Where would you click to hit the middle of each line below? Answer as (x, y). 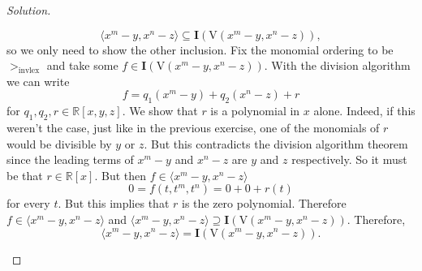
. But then (121, 175)
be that (25, 175)
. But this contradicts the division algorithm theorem (276, 143)
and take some (82, 65)
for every (28, 203)
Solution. (29, 10)
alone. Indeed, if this (364, 111)
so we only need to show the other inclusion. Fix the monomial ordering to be (200, 49)
